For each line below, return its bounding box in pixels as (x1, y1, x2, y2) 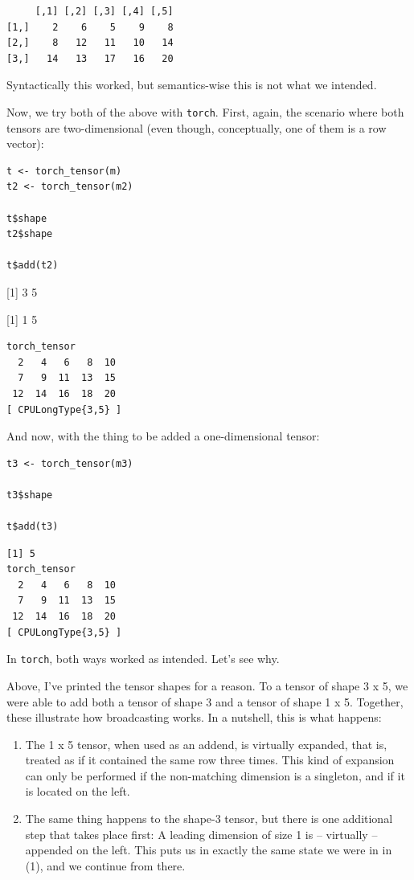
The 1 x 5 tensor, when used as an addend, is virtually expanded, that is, (25, 735, 387, 752)
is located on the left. (25, 783, 130, 800)
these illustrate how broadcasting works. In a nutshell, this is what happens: (6, 709, 382, 726)
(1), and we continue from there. (25, 857, 186, 874)
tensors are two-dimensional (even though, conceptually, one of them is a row (6, 119, 387, 136)
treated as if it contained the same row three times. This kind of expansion (25, 751, 395, 768)
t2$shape (6, 228, 53, 240)
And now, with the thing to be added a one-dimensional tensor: (6, 428, 320, 444)
